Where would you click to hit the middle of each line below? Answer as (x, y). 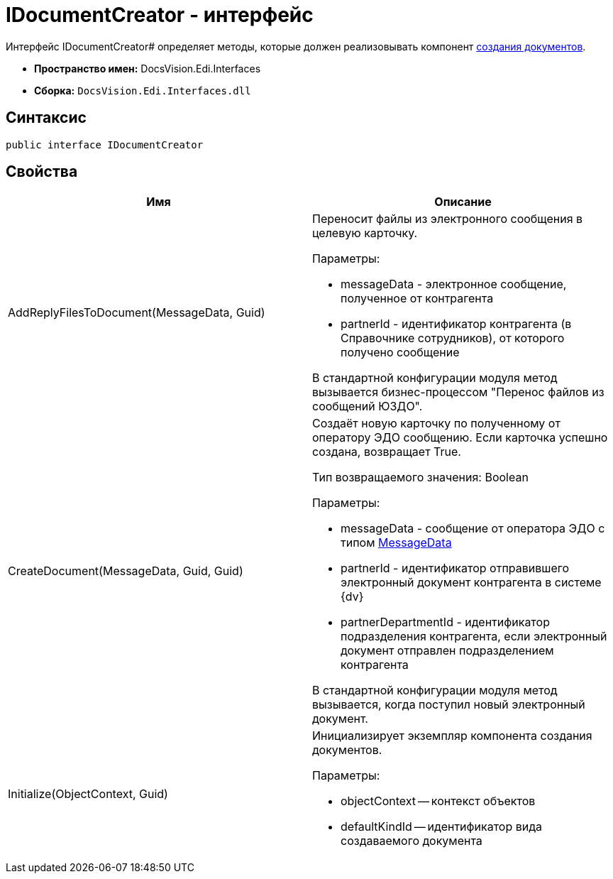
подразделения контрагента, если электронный (474, 637)
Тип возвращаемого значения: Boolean (420, 477)
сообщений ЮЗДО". (368, 406)
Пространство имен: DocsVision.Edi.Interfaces (148, 68)
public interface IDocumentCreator (105, 144)
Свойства (42, 172)
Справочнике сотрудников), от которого (453, 338)
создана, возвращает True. (387, 452)
